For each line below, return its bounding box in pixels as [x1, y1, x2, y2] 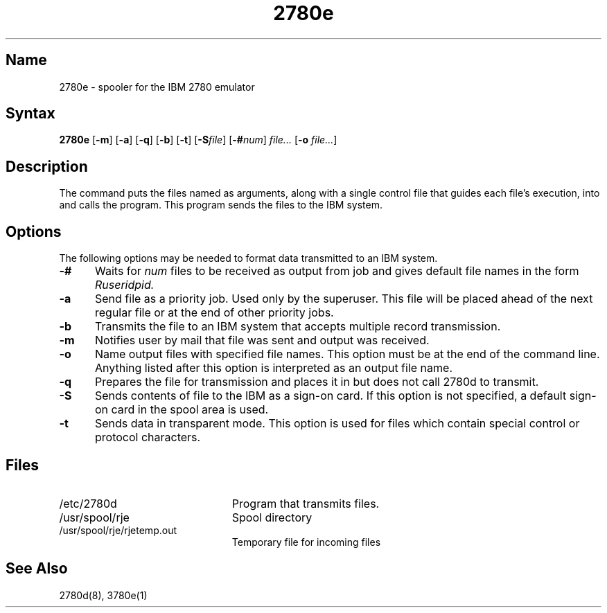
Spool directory [231, 510, 313, 524]
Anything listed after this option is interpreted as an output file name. [94, 361, 453, 375]
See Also [6, 560, 68, 578]
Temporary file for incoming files [231, 535, 381, 548]
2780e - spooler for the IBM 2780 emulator [59, 80, 255, 93]
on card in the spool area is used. [94, 402, 269, 417]
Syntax [6, 105, 55, 123]
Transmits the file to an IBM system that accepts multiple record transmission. [94, 319, 501, 334]
